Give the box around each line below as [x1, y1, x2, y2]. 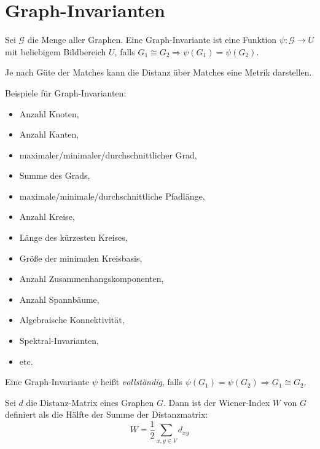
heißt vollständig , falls [100, 375, 183, 388]
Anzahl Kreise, [19, 210, 75, 223]
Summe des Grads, [19, 169, 90, 182]
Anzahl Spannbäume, [19, 292, 100, 305]
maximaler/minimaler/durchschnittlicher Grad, [19, 148, 197, 161]
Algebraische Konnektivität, [19, 313, 125, 326]
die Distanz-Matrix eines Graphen [26, 396, 154, 408]
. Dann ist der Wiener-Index [163, 396, 270, 408]
